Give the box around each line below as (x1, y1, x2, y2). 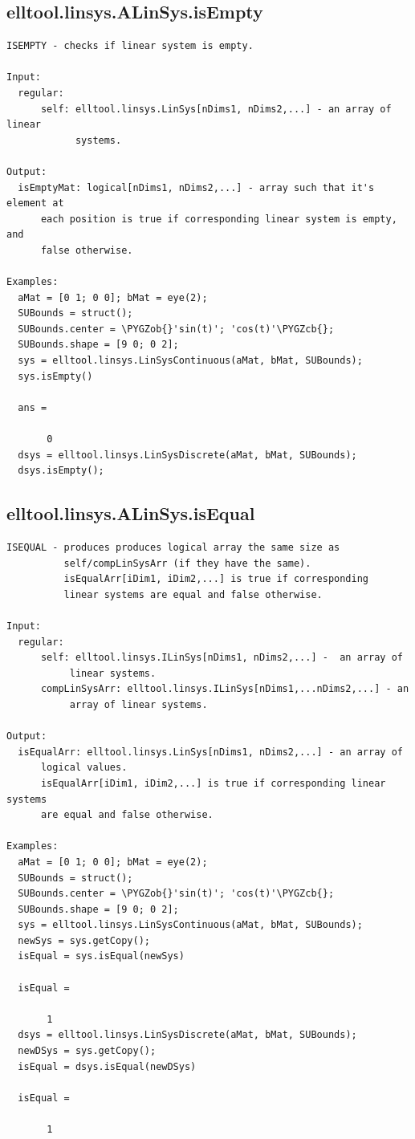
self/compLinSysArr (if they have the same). (63, 557, 311, 569)
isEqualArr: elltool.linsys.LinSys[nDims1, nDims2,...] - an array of (18, 746, 403, 758)
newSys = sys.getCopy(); (18, 934, 150, 946)
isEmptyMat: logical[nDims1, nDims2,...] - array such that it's (18, 181, 375, 193)
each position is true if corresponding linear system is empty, (40, 213, 397, 225)
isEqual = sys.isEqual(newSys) (18, 950, 185, 962)
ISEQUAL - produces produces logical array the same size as (6, 542, 340, 554)
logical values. (40, 762, 128, 774)
